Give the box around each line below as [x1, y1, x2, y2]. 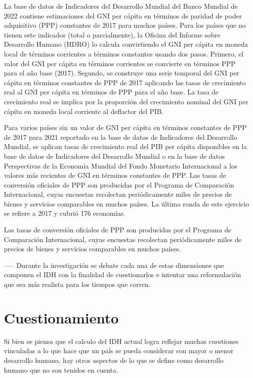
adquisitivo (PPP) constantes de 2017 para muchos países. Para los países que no [4, 20, 246, 30]
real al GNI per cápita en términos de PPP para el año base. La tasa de [4, 87, 219, 97]
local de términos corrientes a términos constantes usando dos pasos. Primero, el [4, 48, 244, 58]
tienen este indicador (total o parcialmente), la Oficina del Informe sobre [4, 29, 220, 39]
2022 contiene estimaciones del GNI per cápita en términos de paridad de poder [4, 10, 242, 20]
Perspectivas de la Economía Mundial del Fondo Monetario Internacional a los [4, 160, 237, 170]
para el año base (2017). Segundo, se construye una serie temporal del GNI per [4, 68, 239, 78]
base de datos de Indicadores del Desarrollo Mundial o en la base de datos [4, 151, 225, 161]
